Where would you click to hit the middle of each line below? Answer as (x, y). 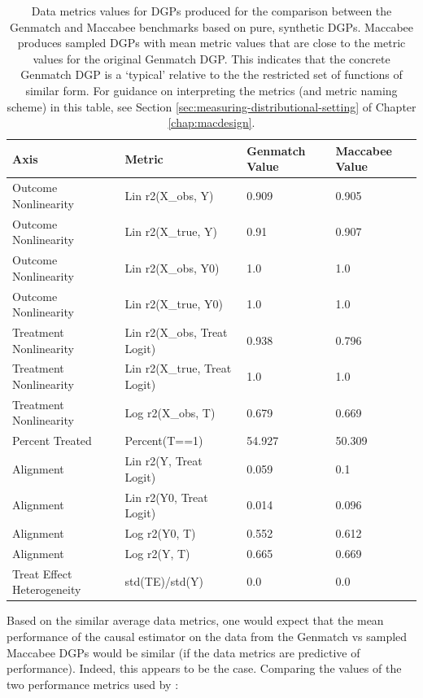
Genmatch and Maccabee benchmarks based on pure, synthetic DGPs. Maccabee (211, 26)
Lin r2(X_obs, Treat (176, 332)
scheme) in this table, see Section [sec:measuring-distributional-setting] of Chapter (211, 106)
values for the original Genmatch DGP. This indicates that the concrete (211, 58)
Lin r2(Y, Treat (164, 461)
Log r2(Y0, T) (160, 532)
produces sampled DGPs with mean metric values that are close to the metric (211, 43)
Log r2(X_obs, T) (170, 412)
